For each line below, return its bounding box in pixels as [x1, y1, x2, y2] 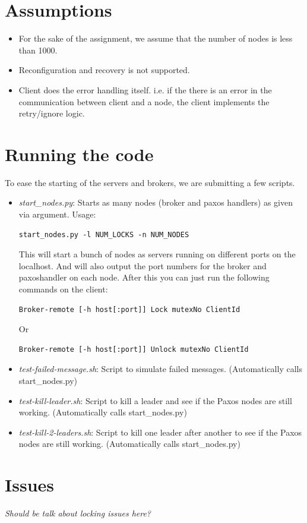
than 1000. [18, 43, 58, 56]
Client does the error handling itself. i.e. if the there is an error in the [18, 83, 272, 96]
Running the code [5, 141, 154, 166]
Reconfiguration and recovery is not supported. [18, 64, 190, 76]
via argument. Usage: [18, 208, 96, 220]
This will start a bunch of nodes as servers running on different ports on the [18, 248, 296, 260]
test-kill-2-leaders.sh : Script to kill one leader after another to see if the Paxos [18, 426, 302, 438]
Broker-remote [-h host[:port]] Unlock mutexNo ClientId [18, 345, 249, 354]
